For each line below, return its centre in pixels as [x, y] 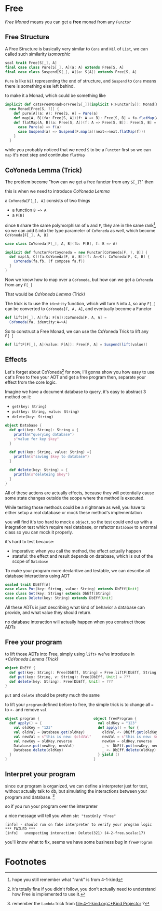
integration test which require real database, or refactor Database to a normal [81, 527]
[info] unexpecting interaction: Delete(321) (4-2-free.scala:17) [75, 833]
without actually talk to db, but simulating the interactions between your [76, 791]
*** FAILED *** [20, 829]
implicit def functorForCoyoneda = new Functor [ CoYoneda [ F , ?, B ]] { [76, 252]
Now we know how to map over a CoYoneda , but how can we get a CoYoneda [79, 280]
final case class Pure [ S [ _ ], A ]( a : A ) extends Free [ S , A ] [64, 67]
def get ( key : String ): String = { [44, 430]
